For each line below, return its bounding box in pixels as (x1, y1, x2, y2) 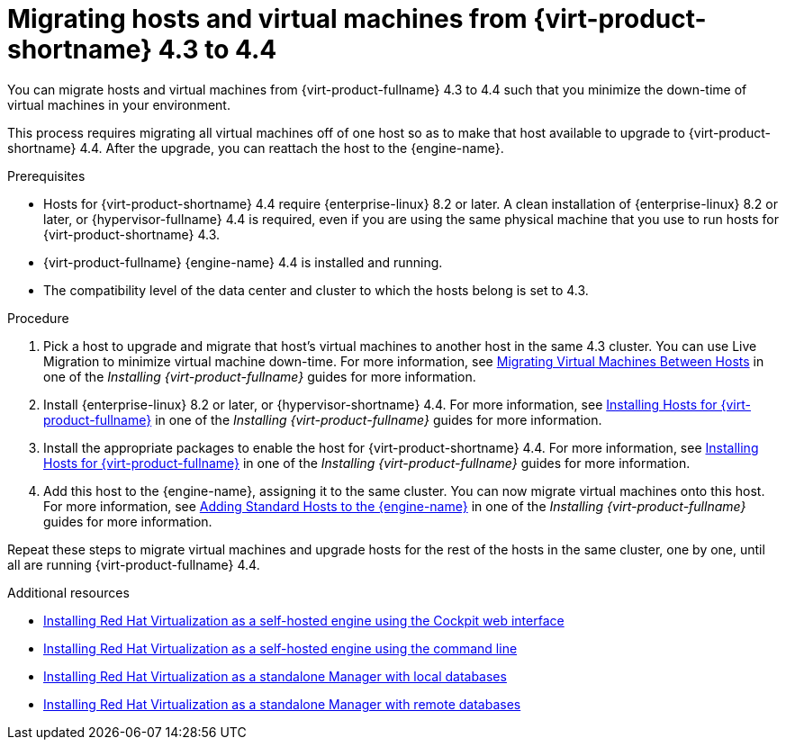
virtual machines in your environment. (7, 96, 230, 112)
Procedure (7, 310, 69, 326)
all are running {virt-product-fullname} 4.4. (7, 556, 260, 572)
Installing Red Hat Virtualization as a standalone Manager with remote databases (43, 696, 521, 712)
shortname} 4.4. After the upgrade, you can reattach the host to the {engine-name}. (7, 139, 504, 156)
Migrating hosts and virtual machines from (7, 4, 528, 34)
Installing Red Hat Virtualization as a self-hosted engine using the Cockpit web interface (43, 612, 565, 628)
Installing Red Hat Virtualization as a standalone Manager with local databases (43, 668, 507, 684)
